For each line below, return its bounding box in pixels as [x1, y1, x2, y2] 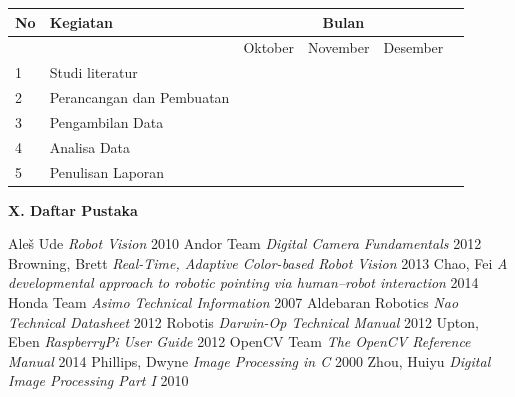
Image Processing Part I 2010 [8, 370, 189, 391]
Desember [383, 37, 444, 58]
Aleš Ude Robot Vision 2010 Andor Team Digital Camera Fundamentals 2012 [8, 233, 482, 254]
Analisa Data [49, 136, 131, 157]
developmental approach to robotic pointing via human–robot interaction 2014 [8, 272, 479, 293]
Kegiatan [49, 11, 114, 32]
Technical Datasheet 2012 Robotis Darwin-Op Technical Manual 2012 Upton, [8, 311, 479, 332]
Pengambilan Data [49, 111, 164, 132]
